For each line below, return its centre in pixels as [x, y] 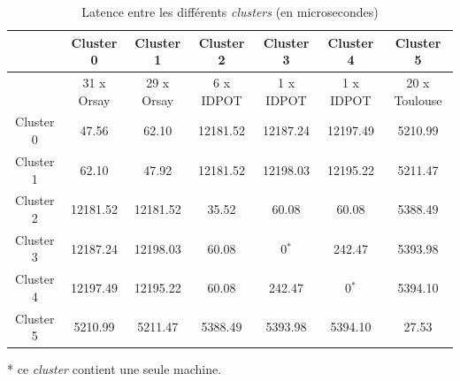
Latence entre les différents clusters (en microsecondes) [230, 11]
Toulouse [418, 99]
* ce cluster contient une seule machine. [115, 369]
